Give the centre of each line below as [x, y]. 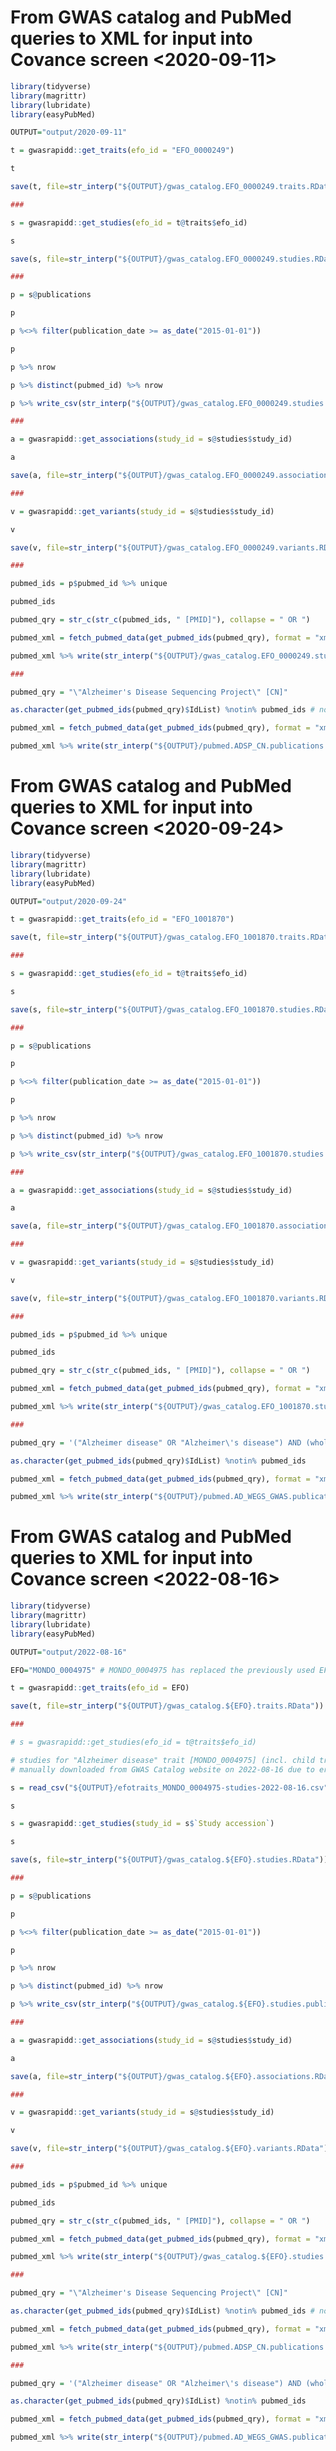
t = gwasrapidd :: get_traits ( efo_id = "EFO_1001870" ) [122, 919]
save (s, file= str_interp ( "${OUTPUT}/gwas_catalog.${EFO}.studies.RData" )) [169, 1860]
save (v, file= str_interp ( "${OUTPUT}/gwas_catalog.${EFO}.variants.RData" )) [171, 2149]
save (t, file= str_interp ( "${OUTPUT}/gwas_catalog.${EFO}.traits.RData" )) [167, 1706]
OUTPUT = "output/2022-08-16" [69, 1652]
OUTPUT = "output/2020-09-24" [69, 901]
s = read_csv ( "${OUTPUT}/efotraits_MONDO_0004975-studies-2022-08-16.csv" [169, 1787]
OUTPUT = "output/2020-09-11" [69, 132]
